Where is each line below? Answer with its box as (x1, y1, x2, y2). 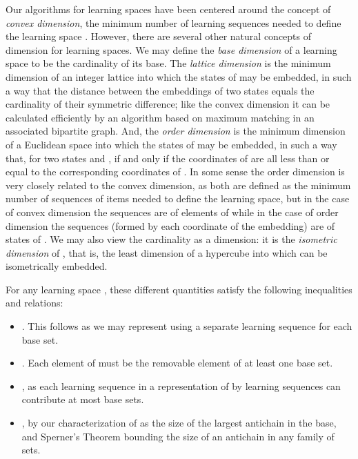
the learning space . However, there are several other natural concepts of (6, 29, 312, 43)
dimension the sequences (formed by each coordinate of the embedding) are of (6, 218, 335, 233)
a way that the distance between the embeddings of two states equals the (6, 83, 315, 97)
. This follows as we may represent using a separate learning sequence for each (21, 319, 352, 333)
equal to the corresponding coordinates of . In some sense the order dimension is (6, 164, 345, 179)
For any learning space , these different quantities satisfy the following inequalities (6, 282, 352, 296)
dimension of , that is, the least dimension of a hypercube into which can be (6, 245, 328, 260)
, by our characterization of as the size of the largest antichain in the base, (21, 416, 337, 430)
